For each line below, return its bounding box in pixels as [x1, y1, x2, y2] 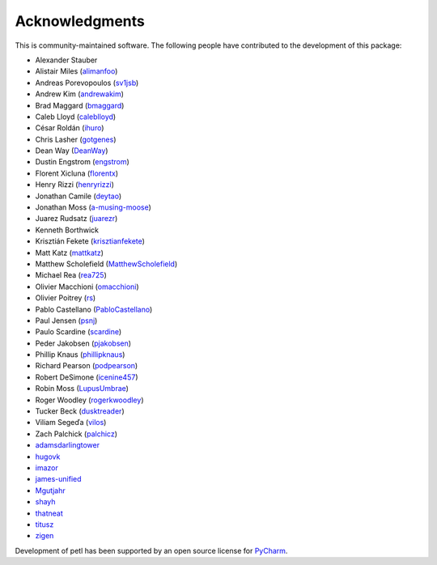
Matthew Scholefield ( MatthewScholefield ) [35, 259, 178, 269]
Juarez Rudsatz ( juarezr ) [35, 214, 118, 223]
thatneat [35, 508, 64, 518]
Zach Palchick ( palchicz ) [35, 429, 117, 439]
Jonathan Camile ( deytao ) [35, 191, 122, 201]
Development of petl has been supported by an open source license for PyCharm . [15, 546, 288, 555]
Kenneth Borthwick [35, 225, 99, 235]
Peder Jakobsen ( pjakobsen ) [35, 338, 132, 348]
